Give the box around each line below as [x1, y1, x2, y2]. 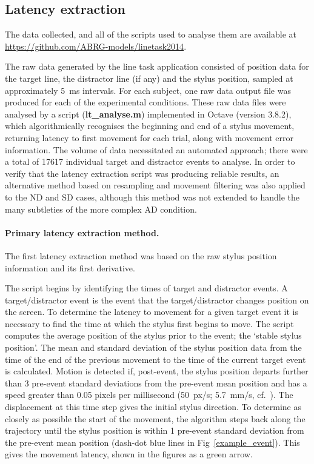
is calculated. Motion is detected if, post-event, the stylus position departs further [5, 365, 309, 377]
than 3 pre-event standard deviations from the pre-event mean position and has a [5, 376, 307, 389]
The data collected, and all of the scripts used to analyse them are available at [5, 28, 297, 41]
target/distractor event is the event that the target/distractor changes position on [5, 293, 309, 306]
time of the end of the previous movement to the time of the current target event [5, 353, 306, 365]
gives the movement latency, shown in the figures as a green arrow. [5, 448, 253, 460]
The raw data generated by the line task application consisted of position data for [5, 60, 309, 73]
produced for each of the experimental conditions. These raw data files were [5, 96, 286, 108]
